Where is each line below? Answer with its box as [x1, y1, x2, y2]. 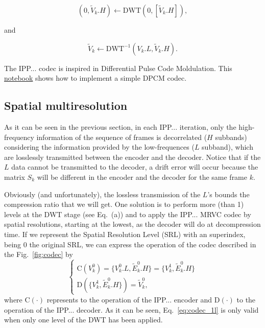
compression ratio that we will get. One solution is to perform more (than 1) [4, 199, 244, 209]
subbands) [215, 131, 247, 142]
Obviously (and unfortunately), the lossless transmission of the [4, 189, 201, 199]
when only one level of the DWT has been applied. [4, 314, 163, 325]
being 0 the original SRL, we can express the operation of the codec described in [4, 239, 256, 249]
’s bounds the [207, 189, 250, 199]
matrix [4, 171, 25, 182]
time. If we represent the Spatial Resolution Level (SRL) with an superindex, [4, 228, 246, 239]
